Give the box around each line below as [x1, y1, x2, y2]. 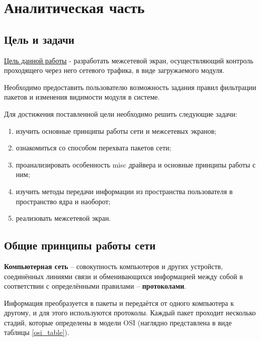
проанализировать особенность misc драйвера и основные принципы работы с [16, 159, 256, 169]
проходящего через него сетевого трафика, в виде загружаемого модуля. [4, 65, 225, 75]
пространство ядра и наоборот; [16, 196, 111, 206]
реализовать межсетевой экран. [16, 213, 111, 223]
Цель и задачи [4, 31, 74, 47]
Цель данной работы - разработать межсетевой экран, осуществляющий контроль [4, 55, 253, 65]
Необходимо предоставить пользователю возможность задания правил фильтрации [4, 81, 256, 92]
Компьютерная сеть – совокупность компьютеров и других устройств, [4, 261, 223, 271]
